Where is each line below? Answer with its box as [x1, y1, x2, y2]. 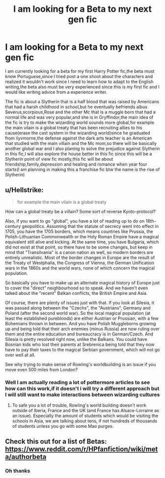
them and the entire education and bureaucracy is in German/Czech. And [5, 331, 154, 337]
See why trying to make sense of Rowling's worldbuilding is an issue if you [5, 361, 156, 367]
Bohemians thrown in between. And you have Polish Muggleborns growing [5, 320, 156, 326]
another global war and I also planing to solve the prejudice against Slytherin [5, 145, 160, 151]
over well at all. [5, 352, 36, 358]
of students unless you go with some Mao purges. [12, 423, 114, 429]
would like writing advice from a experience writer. [5, 89, 108, 95]
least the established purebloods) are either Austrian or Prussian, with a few [5, 315, 159, 321]
